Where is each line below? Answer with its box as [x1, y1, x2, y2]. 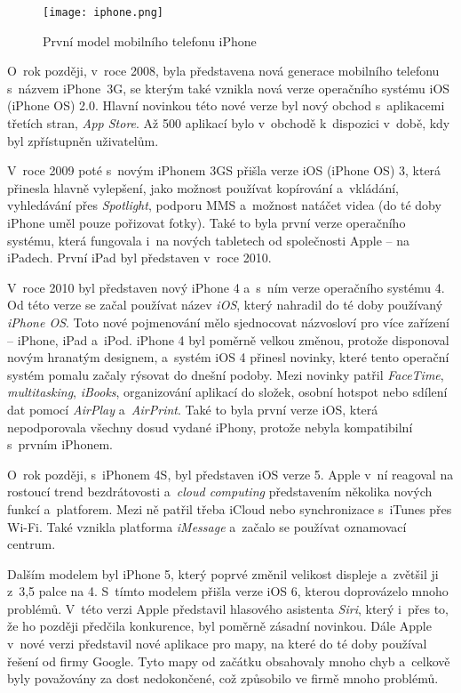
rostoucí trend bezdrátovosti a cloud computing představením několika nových [7, 482, 433, 501]
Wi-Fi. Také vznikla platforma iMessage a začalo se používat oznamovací [7, 517, 407, 536]
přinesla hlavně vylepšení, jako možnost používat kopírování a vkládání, [7, 178, 399, 197]
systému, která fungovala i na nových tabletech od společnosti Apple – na [7, 230, 410, 249]
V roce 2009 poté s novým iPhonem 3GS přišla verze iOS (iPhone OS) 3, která [7, 161, 441, 180]
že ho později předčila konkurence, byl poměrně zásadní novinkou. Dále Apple [7, 616, 432, 635]
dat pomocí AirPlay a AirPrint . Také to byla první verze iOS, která [7, 399, 378, 418]
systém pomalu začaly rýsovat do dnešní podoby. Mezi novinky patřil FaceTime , [7, 365, 444, 383]
